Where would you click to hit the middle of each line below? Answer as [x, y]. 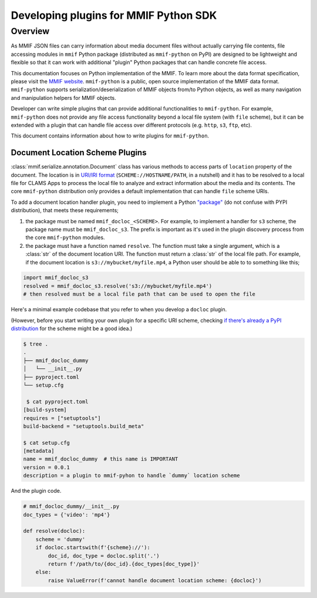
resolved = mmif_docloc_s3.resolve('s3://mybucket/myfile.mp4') [118, 286]
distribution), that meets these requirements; [65, 210]
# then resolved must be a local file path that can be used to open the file [139, 294]
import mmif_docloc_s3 [56, 278]
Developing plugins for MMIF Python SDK [114, 15]
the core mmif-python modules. [65, 237]
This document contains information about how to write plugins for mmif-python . [110, 136]
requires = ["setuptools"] [62, 418]
